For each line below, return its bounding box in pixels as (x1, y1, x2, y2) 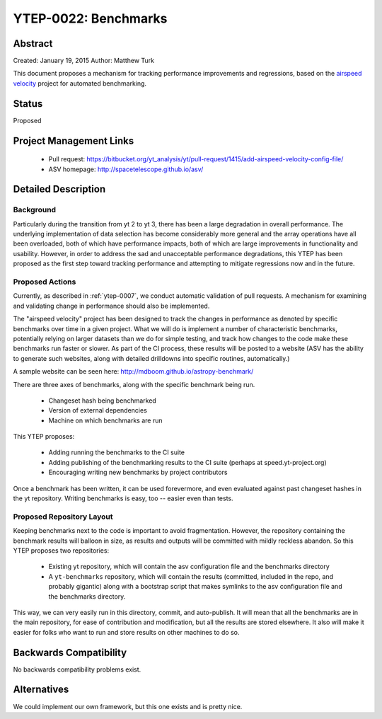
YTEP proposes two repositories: (13, 546, 110, 555)
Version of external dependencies (48, 406, 148, 415)
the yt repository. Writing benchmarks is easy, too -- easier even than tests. (13, 494, 233, 502)
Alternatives (13, 684, 69, 696)
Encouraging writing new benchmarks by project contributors (48, 468, 228, 477)
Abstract (13, 38, 53, 50)
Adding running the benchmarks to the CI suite (48, 448, 185, 456)
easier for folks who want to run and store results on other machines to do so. (13, 628, 240, 636)
